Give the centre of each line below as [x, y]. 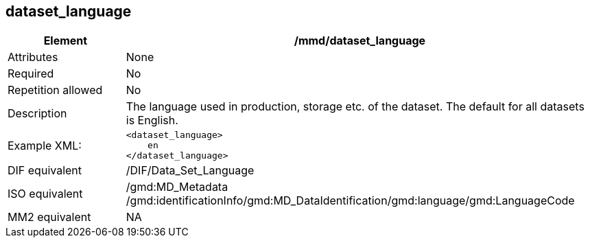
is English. [152, 120]
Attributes [33, 57]
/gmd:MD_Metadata [177, 187]
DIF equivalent [45, 171]
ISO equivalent [45, 194]
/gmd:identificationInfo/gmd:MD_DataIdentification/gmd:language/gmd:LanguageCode [350, 201]
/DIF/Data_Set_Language [190, 171]
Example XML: [45, 145]
